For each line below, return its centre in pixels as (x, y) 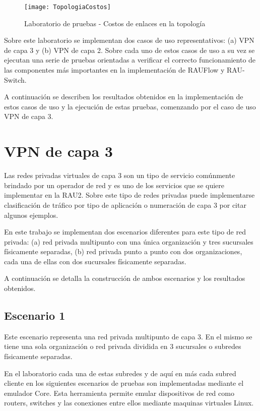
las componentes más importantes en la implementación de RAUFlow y (114, 70)
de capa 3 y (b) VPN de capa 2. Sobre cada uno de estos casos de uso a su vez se (129, 50)
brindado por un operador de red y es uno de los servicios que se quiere (114, 185)
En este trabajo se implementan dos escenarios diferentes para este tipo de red (125, 232)
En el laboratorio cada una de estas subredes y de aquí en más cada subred (120, 373)
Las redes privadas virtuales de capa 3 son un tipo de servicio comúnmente (120, 175)
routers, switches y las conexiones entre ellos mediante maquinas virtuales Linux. (129, 403)
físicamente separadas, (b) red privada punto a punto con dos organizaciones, (123, 251)
